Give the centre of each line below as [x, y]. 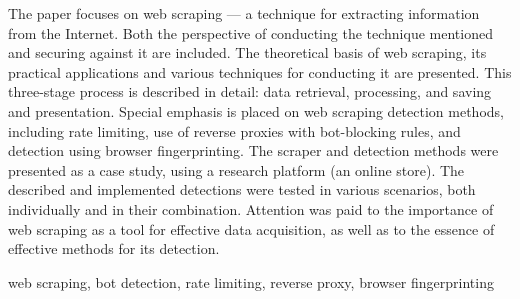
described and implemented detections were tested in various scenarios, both [242, 189]
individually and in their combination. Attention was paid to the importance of [251, 208]
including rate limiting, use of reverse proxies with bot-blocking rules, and [234, 130]
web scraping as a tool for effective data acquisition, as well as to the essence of [251, 228]
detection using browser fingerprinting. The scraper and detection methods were [253, 150]
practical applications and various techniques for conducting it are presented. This [260, 71]
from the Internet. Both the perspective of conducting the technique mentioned [250, 32]
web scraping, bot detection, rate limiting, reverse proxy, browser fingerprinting [251, 281]
